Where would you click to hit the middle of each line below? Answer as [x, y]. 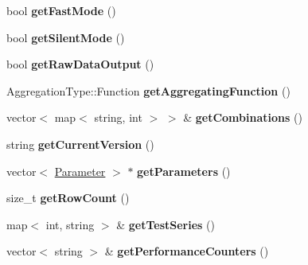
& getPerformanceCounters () [187, 251]
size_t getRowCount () [68, 198]
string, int [118, 117]
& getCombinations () [243, 117]
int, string [70, 224]
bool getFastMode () [61, 10]
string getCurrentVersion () [80, 144]
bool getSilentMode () [66, 37]
